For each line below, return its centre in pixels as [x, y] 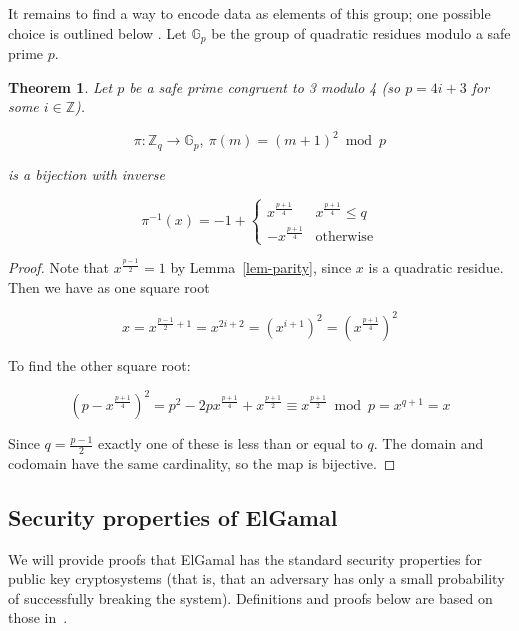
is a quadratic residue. [436, 267]
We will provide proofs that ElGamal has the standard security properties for [245, 558]
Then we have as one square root [109, 286]
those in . [38, 617]
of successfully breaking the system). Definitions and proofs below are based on [250, 597]
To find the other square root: [99, 364]
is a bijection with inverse [86, 173]
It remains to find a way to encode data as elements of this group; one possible [249, 13]
